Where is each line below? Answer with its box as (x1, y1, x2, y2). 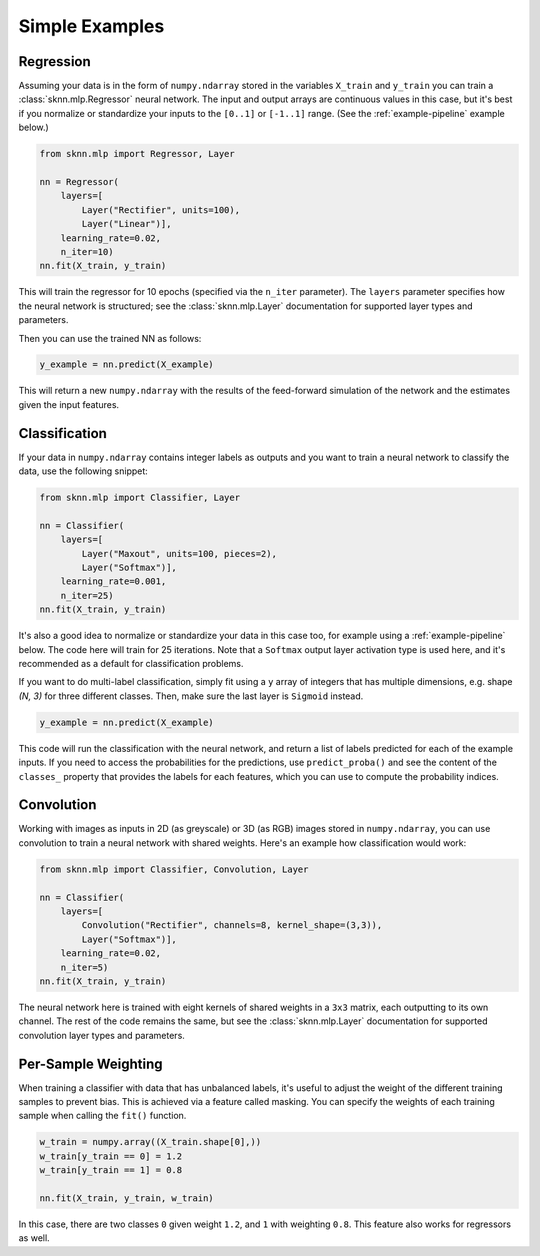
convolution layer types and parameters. (18, 1029, 185, 1041)
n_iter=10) (60, 246, 114, 257)
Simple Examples (18, 15, 165, 37)
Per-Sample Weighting (18, 1055, 164, 1072)
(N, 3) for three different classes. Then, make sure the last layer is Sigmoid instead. (18, 690, 364, 702)
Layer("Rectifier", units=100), (81, 204, 240, 215)
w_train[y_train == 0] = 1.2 (39, 1150, 183, 1162)
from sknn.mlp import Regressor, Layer (39, 148, 235, 160)
